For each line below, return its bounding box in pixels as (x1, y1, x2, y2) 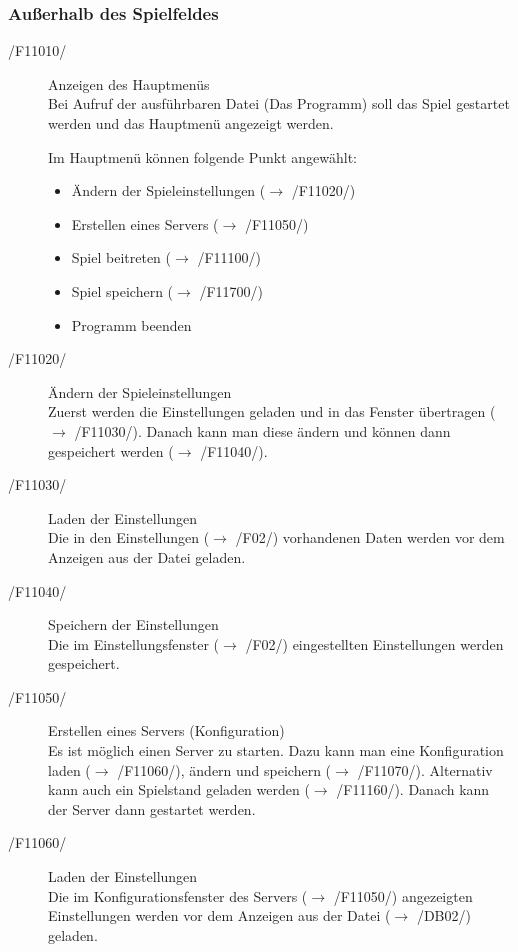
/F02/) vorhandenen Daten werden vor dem (235, 527, 505, 548)
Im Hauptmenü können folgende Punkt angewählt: (48, 146, 358, 167)
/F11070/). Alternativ (357, 759, 493, 780)
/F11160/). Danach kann (336, 779, 490, 800)
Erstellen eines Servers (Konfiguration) (48, 720, 285, 741)
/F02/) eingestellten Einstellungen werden (245, 633, 504, 654)
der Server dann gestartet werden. (48, 798, 256, 819)
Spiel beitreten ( (71, 247, 172, 268)
